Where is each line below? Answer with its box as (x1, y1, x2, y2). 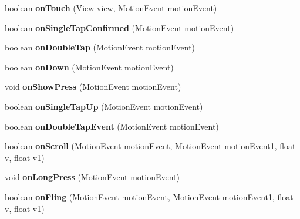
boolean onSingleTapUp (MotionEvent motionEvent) (5, 100, 203, 112)
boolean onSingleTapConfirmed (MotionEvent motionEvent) (5, 21, 234, 33)
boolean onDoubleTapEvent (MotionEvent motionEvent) (5, 120, 219, 132)
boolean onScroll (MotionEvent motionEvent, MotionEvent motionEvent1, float (5, 140, 296, 152)
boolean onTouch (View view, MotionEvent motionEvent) (5, 2, 217, 14)
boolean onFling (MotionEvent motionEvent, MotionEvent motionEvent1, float (5, 190, 294, 203)
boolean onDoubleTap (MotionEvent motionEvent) (5, 41, 195, 53)
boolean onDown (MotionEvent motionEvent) (5, 60, 174, 73)
